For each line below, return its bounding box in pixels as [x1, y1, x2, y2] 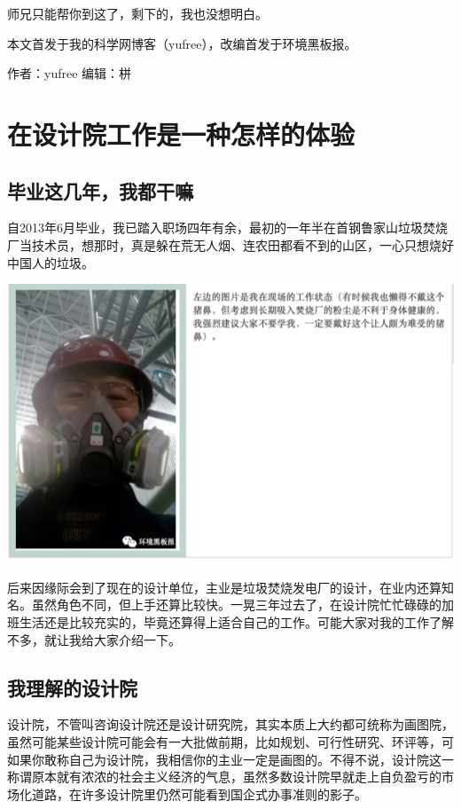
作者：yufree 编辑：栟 [7, 64, 132, 82]
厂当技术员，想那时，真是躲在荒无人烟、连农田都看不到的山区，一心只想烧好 [7, 235, 454, 254]
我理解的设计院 [7, 673, 137, 701]
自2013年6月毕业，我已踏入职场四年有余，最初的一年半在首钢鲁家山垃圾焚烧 [7, 218, 448, 237]
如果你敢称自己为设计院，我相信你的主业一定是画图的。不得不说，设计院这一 [7, 750, 454, 768]
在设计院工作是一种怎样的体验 [7, 115, 356, 152]
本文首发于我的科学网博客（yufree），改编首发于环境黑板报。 [7, 34, 357, 52]
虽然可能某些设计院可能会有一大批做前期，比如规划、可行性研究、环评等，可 [7, 733, 454, 751]
